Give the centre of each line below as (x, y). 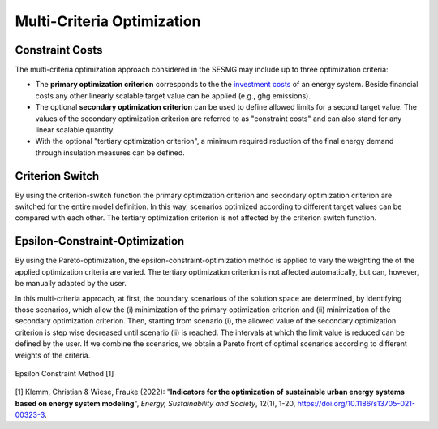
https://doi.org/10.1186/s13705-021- (356, 403)
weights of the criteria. (53, 355)
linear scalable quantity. (75, 130)
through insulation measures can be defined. (110, 152)
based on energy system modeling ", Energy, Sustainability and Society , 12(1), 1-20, (155, 403)
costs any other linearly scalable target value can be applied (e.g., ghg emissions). (173, 95)
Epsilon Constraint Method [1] (64, 373)
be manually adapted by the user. (71, 284)
